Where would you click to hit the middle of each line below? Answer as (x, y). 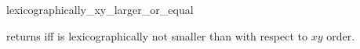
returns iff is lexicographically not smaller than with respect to (157, 35)
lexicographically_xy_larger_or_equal (100, 9)
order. (341, 35)
